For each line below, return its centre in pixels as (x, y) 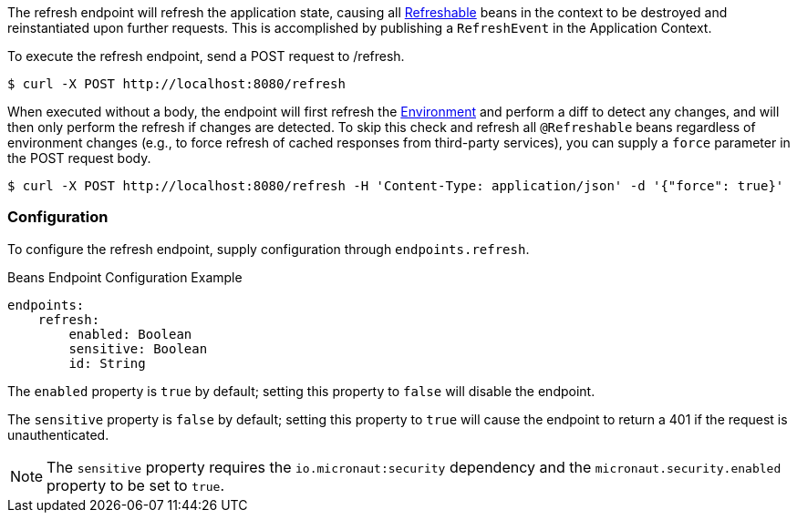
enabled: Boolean (130, 334)
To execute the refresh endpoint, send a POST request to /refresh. (206, 56)
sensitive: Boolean (138, 348)
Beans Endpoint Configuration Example (125, 277)
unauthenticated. (58, 434)
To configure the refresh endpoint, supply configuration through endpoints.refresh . (269, 249)
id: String (107, 363)
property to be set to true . (136, 485)
